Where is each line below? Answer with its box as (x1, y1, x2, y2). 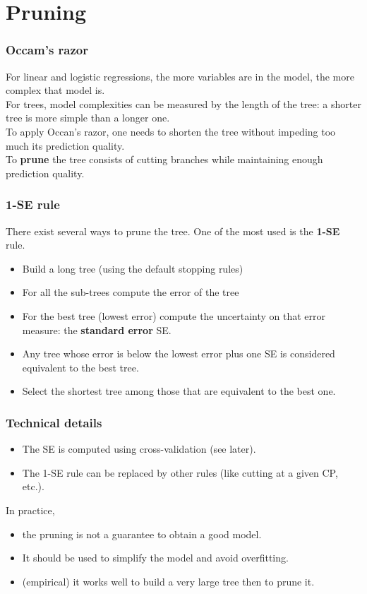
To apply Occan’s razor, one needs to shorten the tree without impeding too (6, 124, 336, 138)
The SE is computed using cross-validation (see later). (22, 441, 256, 456)
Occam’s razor (6, 41, 89, 59)
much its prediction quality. (6, 138, 125, 153)
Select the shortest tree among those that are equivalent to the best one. (22, 384, 336, 398)
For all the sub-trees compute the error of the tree (22, 285, 239, 299)
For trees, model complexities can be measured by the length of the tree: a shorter (6, 96, 361, 111)
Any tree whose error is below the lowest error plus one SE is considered (22, 346, 335, 361)
